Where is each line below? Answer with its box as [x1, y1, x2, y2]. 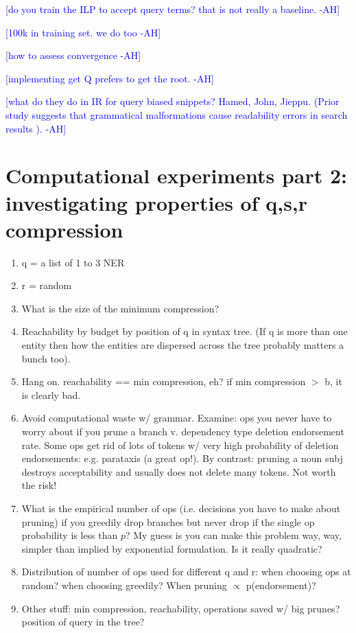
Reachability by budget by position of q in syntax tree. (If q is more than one [21, 324, 348, 338]
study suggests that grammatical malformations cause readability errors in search [5, 107, 348, 122]
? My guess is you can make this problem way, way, [126, 528, 342, 542]
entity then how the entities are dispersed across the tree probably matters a [21, 338, 344, 352]
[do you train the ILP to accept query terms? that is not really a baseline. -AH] [5, 2, 340, 16]
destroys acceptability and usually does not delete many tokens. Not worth [21, 464, 336, 479]
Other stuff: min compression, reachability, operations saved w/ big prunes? [21, 601, 340, 615]
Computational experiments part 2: [5, 161, 348, 189]
